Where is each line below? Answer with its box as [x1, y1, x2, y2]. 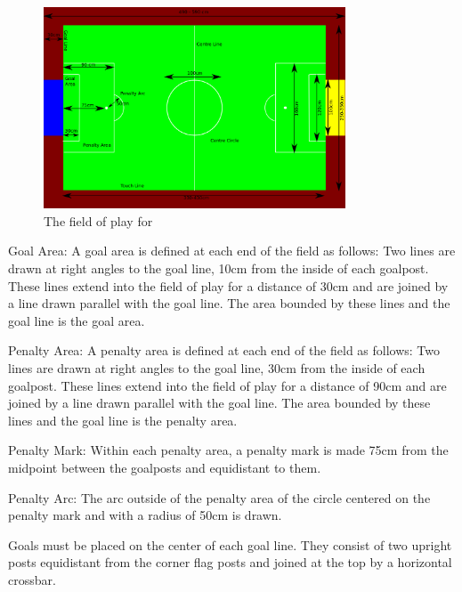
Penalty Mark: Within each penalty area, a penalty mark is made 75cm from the [8, 441, 449, 459]
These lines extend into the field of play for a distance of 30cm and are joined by [8, 276, 449, 295]
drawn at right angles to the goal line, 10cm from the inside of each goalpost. [8, 259, 429, 278]
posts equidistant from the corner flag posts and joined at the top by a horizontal [8, 553, 452, 572]
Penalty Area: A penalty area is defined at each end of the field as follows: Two [8, 341, 441, 360]
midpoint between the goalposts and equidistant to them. [8, 458, 321, 476]
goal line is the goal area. [8, 311, 145, 329]
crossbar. [8, 570, 56, 588]
